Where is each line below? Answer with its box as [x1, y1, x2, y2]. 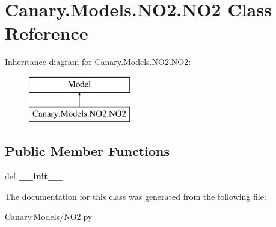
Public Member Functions [5, 141, 170, 160]
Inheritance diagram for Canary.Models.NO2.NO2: [5, 55, 191, 68]
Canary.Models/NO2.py [5, 210, 93, 223]
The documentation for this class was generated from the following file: [5, 190, 266, 202]
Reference [5, 20, 88, 45]
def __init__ [5, 170, 63, 182]
